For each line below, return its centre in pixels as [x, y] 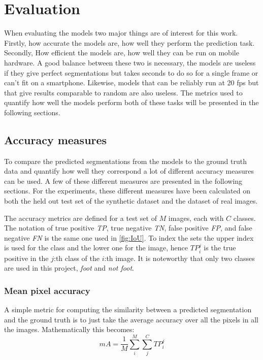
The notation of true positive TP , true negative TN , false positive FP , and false [128, 228]
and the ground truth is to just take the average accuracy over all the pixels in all [131, 319]
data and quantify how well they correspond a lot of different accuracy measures [129, 171]
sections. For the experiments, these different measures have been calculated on [127, 191]
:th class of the [77, 258]
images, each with [196, 218]
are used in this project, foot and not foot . [69, 268]
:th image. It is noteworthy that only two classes [179, 258]
